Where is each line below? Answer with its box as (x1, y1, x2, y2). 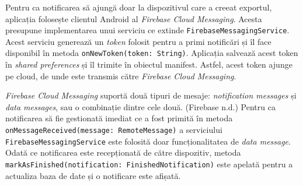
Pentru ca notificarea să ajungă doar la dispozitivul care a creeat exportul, (5, 1, 272, 13)
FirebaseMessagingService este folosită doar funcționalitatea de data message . (5, 135, 291, 147)
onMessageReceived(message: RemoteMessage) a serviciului (5, 124, 222, 136)
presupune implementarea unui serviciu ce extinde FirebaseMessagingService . (5, 24, 290, 36)
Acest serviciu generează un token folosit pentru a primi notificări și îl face (5, 35, 271, 47)
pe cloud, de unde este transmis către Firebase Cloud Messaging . (5, 69, 236, 82)
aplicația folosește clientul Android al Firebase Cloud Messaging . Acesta (5, 12, 262, 24)
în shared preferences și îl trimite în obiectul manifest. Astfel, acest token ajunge (5, 58, 292, 71)
